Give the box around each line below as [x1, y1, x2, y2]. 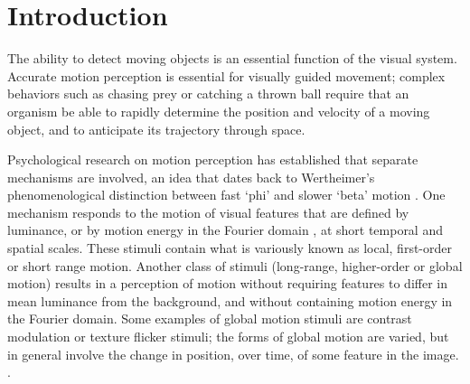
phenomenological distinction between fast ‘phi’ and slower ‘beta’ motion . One [7, 185, 446, 204]
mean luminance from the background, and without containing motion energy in [7, 291, 453, 310]
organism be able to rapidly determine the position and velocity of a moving [7, 101, 430, 120]
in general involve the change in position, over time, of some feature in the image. [7, 344, 459, 363]
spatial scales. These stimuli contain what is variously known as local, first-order [7, 239, 452, 258]
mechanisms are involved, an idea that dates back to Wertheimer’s [7, 167, 375, 186]
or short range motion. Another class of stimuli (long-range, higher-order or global [7, 256, 463, 275]
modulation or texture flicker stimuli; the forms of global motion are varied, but [7, 327, 449, 346]
